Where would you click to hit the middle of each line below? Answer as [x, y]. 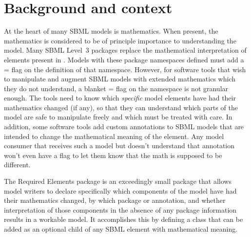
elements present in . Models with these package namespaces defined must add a [124, 59]
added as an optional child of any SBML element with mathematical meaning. [121, 229]
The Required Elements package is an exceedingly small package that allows [118, 181]
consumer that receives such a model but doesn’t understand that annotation [119, 146]
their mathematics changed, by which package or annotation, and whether [115, 200]
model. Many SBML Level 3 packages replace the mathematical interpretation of [125, 50]
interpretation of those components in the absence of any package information [120, 209]
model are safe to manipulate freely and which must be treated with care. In [118, 117]
